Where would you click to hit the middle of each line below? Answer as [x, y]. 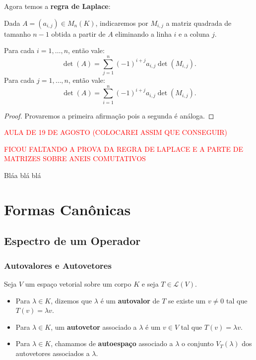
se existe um [187, 300]
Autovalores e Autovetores [58, 265]
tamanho [17, 33]
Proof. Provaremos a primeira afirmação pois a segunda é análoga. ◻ [109, 115]
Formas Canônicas [67, 209]
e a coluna [194, 33]
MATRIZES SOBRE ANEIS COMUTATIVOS [75, 158]
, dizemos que [71, 300]
